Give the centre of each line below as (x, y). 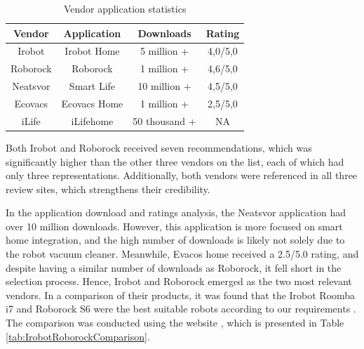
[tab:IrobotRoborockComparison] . (78, 336)
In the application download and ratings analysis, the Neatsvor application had (176, 212)
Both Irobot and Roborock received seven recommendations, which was (159, 147)
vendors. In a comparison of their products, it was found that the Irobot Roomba (181, 295)
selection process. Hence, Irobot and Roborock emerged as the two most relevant (179, 281)
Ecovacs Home (92, 103)
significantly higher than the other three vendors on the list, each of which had (175, 161)
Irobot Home (92, 51)
